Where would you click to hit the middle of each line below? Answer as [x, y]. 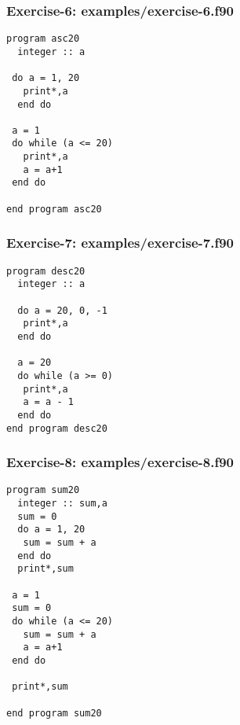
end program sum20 [54, 713]
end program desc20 [57, 428]
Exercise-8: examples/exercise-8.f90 [120, 462]
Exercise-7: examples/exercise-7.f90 [120, 243]
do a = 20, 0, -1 [62, 310]
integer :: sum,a [62, 504]
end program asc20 [54, 209]
